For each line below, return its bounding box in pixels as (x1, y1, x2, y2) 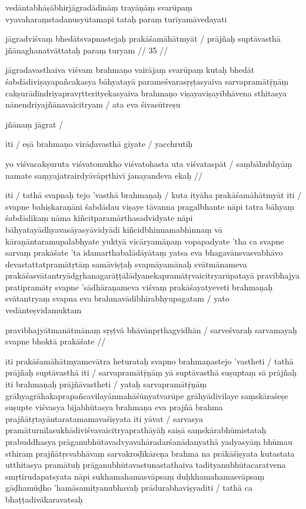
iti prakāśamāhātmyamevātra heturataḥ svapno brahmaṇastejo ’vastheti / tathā (5, 354, 294, 367)
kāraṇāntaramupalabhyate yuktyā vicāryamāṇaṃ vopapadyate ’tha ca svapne (5, 235, 284, 247)
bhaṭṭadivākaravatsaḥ (5, 493, 83, 505)
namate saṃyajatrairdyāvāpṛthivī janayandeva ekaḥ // (5, 169, 203, 181)
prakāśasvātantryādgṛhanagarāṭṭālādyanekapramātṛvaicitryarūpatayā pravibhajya (5, 269, 300, 282)
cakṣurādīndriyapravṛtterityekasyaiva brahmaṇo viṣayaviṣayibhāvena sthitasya (5, 86, 287, 99)
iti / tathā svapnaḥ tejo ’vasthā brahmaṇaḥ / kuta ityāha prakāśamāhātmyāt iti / (5, 189, 302, 201)
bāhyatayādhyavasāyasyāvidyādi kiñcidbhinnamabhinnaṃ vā (5, 223, 222, 235)
